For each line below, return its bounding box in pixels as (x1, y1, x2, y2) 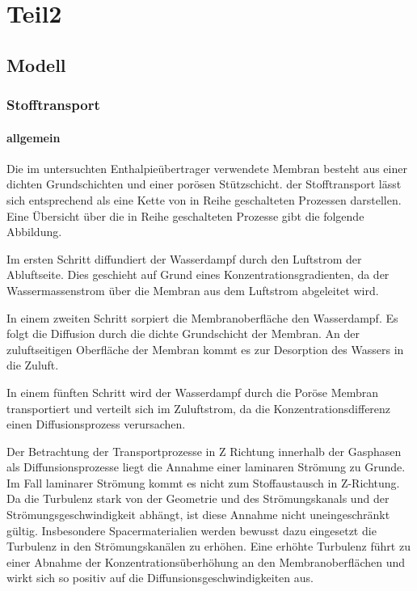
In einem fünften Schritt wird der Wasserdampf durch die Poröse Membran (6, 383, 379, 400)
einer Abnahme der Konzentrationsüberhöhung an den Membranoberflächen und (6, 553, 406, 570)
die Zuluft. (6, 357, 59, 374)
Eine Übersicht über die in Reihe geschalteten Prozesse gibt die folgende (6, 207, 364, 224)
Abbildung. (6, 223, 62, 240)
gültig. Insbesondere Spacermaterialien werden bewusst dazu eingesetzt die (6, 521, 377, 538)
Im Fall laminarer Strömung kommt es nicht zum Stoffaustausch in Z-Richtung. (6, 474, 400, 491)
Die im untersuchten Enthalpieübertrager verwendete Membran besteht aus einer (6, 159, 407, 176)
